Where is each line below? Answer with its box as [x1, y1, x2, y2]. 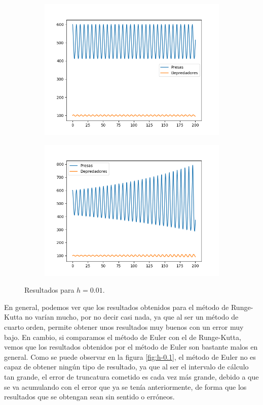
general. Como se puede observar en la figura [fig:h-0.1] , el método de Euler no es [4, 351, 256, 362]
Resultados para [24, 285, 74, 295]
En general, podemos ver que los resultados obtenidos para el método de [4, 301, 229, 312]
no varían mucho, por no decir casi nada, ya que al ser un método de [25, 311, 239, 322]
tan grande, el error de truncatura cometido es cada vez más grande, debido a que [4, 371, 259, 382]
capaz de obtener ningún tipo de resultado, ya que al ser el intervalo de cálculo [4, 361, 249, 372]
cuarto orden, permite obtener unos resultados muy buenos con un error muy [4, 321, 244, 332]
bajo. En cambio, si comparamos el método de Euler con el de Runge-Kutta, [4, 331, 241, 342]
